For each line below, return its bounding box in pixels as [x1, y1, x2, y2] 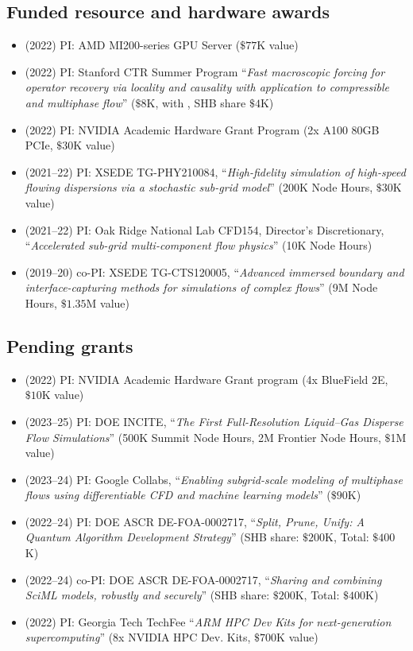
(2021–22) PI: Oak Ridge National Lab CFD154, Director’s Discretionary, [25, 221, 384, 238]
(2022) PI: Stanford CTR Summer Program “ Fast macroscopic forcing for [25, 63, 385, 79]
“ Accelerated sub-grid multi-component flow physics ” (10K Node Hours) [25, 237, 372, 254]
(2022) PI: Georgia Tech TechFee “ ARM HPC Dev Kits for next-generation [25, 613, 392, 630]
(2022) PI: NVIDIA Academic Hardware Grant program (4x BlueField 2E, [25, 370, 388, 387]
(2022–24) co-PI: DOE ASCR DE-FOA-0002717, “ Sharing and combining [25, 571, 382, 587]
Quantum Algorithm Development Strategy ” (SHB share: [25, 529, 299, 545]
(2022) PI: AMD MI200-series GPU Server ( [25, 37, 241, 53]
